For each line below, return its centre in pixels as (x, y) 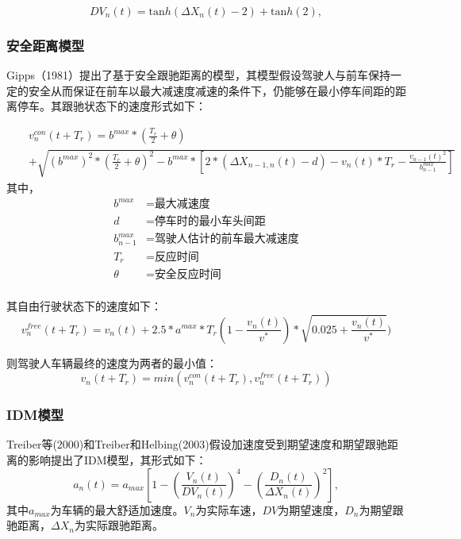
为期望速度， (311, 509)
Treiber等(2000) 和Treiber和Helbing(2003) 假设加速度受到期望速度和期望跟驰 (197, 444)
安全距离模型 (46, 45)
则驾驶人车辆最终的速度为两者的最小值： (112, 362)
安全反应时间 (188, 275)
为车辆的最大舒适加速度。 (117, 509)
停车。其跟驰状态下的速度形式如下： (111, 106)
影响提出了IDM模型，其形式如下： (117, 459)
